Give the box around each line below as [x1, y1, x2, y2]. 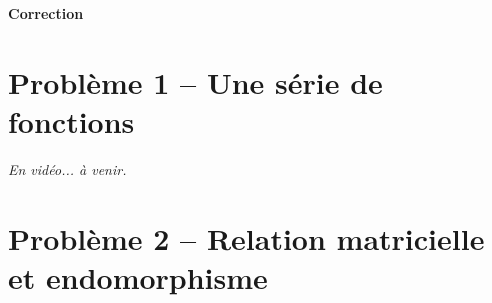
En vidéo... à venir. [8, 158, 127, 179]
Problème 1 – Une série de [8, 61, 383, 102]
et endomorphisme [8, 256, 268, 297]
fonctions [8, 100, 135, 141]
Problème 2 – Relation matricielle [8, 217, 485, 258]
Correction [8, 3, 84, 23]
